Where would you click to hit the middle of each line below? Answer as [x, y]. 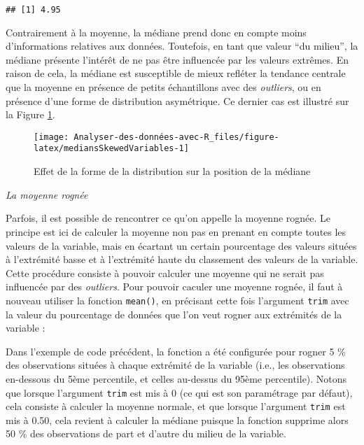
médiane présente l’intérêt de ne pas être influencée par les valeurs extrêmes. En [177, 59]
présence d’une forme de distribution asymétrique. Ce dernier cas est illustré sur [177, 100]
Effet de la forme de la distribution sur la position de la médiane [172, 171]
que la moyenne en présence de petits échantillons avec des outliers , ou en [163, 87]
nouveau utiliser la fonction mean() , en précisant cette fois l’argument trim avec [177, 300]
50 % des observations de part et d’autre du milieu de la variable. [146, 433]
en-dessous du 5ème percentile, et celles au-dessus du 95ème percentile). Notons [176, 378]
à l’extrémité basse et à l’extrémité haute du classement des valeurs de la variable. [182, 259]
